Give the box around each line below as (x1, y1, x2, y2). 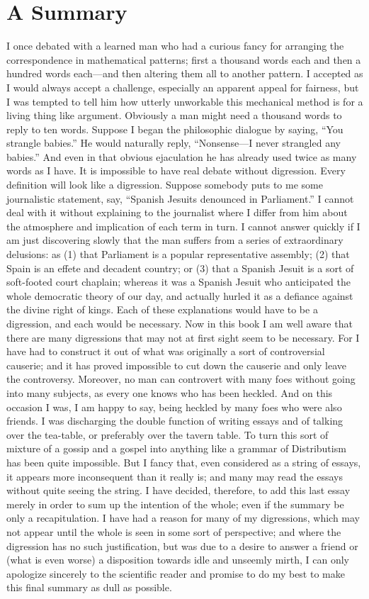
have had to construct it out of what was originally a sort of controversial (6, 344, 325, 359)
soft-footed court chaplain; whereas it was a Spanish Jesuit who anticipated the (6, 274, 351, 289)
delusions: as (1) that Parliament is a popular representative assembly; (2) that (6, 247, 350, 262)
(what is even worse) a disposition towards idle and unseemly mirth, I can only (6, 552, 349, 567)
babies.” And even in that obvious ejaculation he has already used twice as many (6, 149, 357, 164)
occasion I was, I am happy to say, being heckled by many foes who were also (6, 399, 342, 414)
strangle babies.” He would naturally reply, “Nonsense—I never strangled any (6, 135, 341, 150)
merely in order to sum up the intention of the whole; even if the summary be (6, 496, 344, 511)
